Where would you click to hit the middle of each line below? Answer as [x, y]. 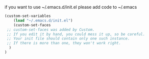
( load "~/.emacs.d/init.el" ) [43, 20]
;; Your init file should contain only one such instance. [68, 39]
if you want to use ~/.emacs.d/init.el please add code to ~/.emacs [71, 7]
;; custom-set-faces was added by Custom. [51, 29]
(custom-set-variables [28, 16]
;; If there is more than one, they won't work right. [64, 43]
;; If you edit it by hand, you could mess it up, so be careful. [76, 34]
